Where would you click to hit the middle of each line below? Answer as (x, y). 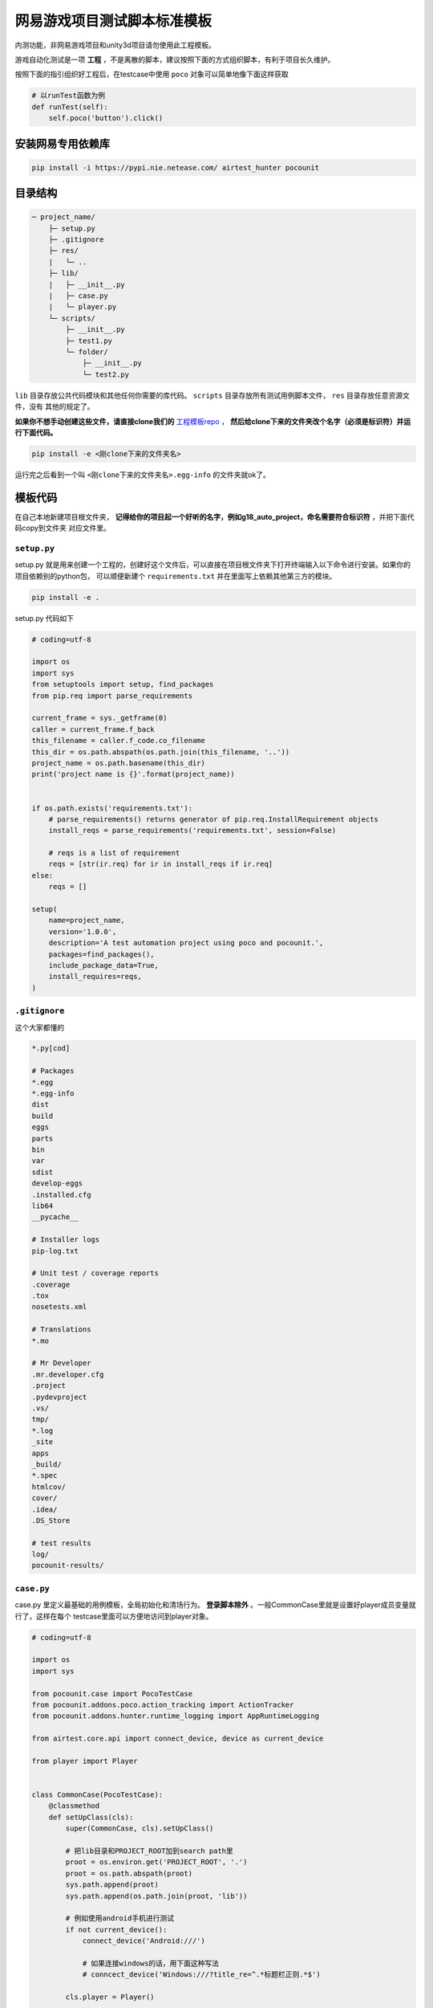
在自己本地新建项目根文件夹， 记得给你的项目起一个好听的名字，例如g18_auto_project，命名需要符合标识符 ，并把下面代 (214, 516)
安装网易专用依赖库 (62, 143)
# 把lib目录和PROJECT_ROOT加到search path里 (150, 1851)
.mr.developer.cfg (68, 1374)
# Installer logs (66, 1240)
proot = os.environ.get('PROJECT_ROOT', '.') (156, 1862)
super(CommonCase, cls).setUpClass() (140, 1828)
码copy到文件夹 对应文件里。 (63, 528)
